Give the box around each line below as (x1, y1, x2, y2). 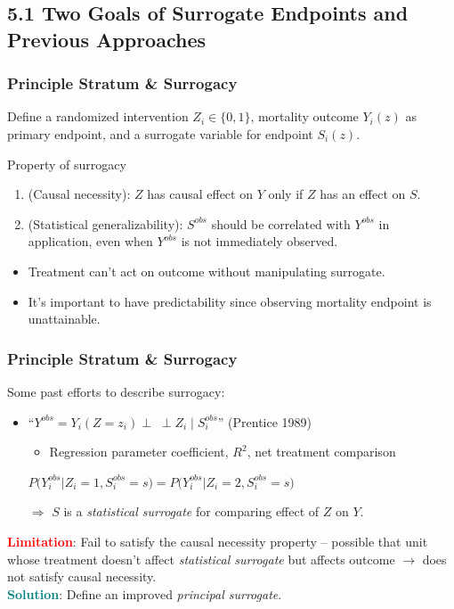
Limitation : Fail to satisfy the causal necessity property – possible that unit (7, 531, 428, 550)
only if (268, 185, 304, 203)
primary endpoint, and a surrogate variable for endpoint (7, 124, 313, 143)
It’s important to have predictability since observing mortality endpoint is (28, 292, 432, 310)
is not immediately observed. (181, 232, 338, 251)
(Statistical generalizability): (28, 214, 183, 233)
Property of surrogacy (7, 154, 126, 173)
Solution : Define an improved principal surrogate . (7, 584, 282, 603)
